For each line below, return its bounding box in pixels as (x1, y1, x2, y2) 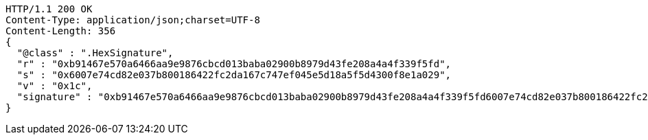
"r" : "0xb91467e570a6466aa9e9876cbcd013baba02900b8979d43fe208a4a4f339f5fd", (16, 58, 452, 69)
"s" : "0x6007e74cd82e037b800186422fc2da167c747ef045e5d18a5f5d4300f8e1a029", (16, 69, 452, 80)
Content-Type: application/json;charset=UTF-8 (5, 14, 260, 25)
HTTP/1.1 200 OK (5, 3, 93, 14)
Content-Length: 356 (5, 25, 116, 36)
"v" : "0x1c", (16, 80, 93, 91)
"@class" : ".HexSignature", (16, 47, 174, 58)
